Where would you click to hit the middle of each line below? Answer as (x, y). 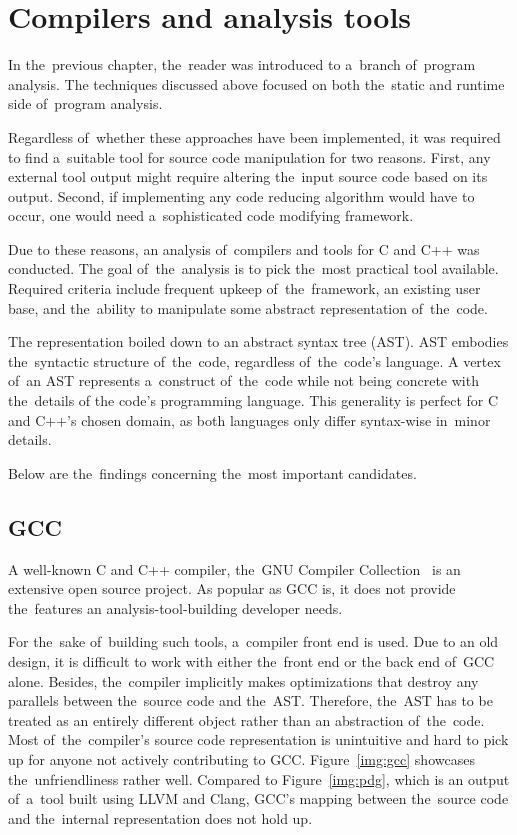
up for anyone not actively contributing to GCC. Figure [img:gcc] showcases (241, 758)
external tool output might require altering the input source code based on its (248, 176)
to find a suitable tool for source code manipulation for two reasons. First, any (249, 156)
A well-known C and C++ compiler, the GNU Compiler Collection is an (234, 568)
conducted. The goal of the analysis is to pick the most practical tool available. (253, 268)
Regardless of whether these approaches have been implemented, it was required (254, 136)
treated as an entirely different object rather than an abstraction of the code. (246, 719)
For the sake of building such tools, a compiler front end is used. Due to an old (253, 641)
